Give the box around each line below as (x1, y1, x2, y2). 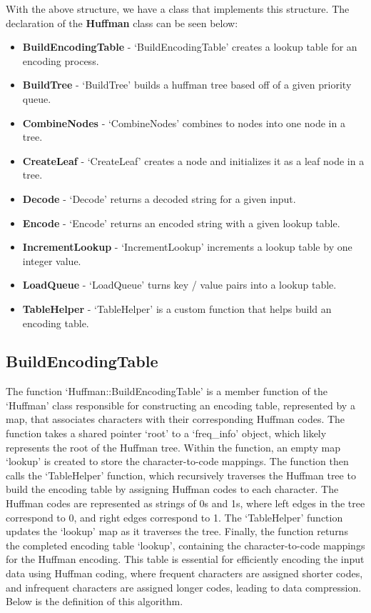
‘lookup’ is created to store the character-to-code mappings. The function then (6, 454, 349, 469)
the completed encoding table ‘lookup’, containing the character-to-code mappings (6, 537, 365, 552)
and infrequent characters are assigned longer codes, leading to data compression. (6, 579, 362, 594)
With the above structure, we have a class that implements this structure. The (6, 1, 350, 16)
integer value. (22, 253, 81, 268)
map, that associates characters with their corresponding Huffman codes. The (6, 412, 345, 427)
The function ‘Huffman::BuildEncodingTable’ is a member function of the (6, 384, 327, 399)
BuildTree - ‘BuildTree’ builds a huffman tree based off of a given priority (22, 77, 352, 92)
